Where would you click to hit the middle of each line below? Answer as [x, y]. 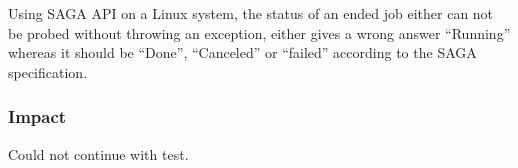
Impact [37, 116]
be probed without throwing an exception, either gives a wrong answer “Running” [259, 32]
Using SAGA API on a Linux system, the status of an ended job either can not [251, 13]
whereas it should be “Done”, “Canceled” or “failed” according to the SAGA [242, 52]
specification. [48, 71]
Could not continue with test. [98, 153]
